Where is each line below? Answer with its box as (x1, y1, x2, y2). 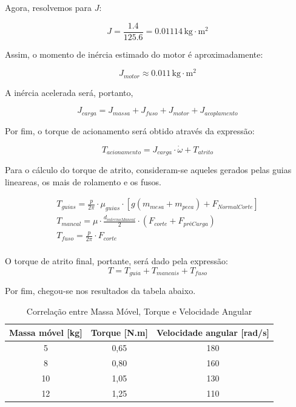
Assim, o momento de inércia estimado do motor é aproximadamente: (5, 47, 263, 60)
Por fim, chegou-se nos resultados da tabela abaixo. (5, 284, 196, 297)
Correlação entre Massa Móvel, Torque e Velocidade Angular (26, 304, 252, 317)
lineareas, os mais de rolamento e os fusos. (5, 175, 161, 188)
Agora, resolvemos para (5, 1, 92, 13)
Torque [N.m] (90, 326, 148, 338)
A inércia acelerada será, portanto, (5, 86, 133, 98)
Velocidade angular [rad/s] (156, 326, 269, 338)
